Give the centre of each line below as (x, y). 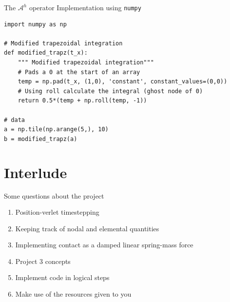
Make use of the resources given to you (73, 294)
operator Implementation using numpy (85, 7)
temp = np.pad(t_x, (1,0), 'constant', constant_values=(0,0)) (123, 82)
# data (14, 120)
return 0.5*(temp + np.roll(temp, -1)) (82, 101)
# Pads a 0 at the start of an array (79, 72)
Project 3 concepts (43, 261)
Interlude (36, 172)
